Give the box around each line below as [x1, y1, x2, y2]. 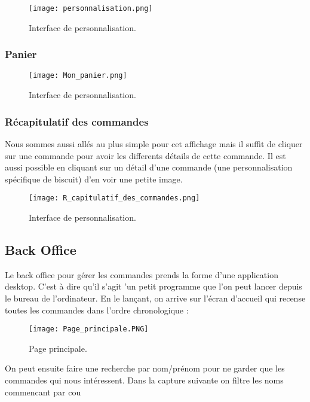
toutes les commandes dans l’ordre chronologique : [5, 303, 189, 316]
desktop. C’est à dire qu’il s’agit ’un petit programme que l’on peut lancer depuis [5, 280, 302, 293]
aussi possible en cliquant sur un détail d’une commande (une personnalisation [5, 161, 293, 173]
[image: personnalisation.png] [29, 4, 153, 13]
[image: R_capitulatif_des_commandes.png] [29, 194, 200, 203]
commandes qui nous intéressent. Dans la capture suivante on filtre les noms [5, 373, 284, 386]
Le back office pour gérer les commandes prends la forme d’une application [5, 268, 278, 281]
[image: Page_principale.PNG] [29, 325, 149, 334]
